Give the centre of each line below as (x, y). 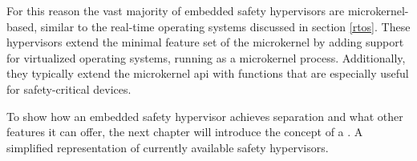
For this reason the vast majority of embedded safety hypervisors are (176, 10)
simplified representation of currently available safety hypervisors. (168, 147)
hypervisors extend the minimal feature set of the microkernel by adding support (205, 42)
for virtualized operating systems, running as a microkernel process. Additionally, (206, 57)
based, (22, 26)
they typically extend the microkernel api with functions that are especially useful (208, 73)
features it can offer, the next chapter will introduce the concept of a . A (185, 132)
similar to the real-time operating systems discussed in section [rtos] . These (225, 26)
